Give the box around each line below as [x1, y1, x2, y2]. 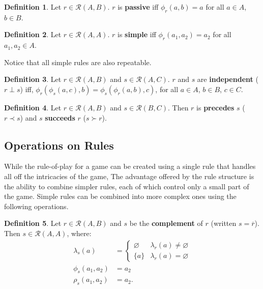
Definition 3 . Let [4, 74, 62, 84]
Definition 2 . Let [4, 29, 62, 40]
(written [211, 218, 237, 228]
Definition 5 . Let [4, 218, 62, 228]
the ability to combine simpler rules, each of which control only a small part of [4, 181, 249, 191]
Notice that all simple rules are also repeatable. [4, 56, 152, 67]
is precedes [196, 102, 235, 112]
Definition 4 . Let [4, 102, 62, 112]
